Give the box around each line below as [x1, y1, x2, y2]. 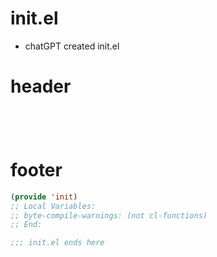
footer [10, 159, 63, 182]
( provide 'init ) [10, 192, 78, 202]
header [10, 75, 72, 98]
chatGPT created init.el [24, 40, 120, 52]
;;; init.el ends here [10, 238, 105, 248]
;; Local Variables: [10, 201, 97, 211]
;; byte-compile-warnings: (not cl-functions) [10, 210, 208, 221]
